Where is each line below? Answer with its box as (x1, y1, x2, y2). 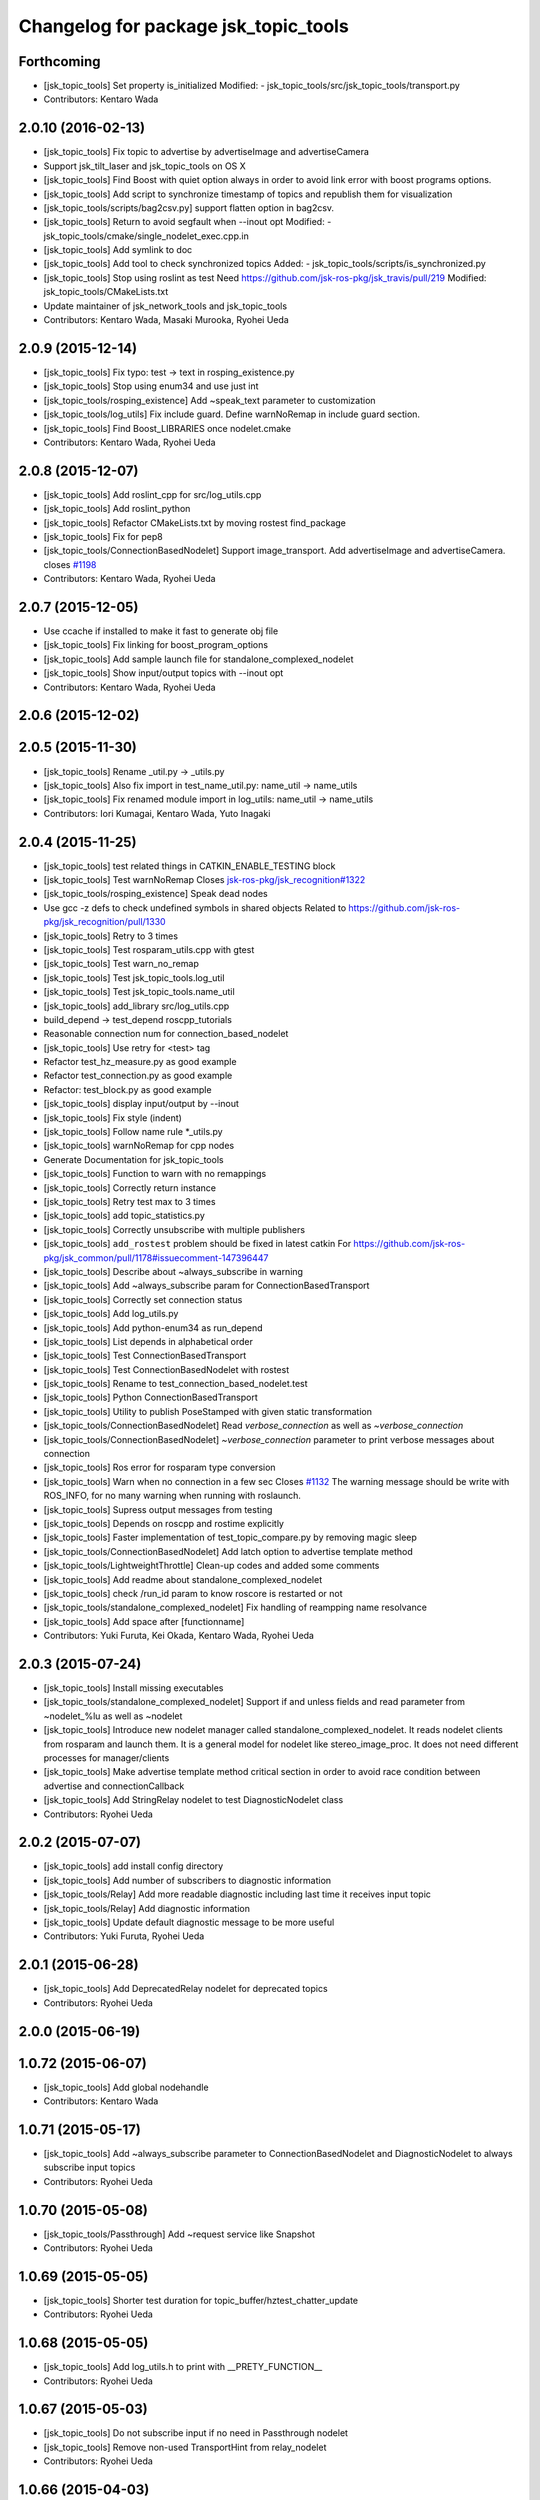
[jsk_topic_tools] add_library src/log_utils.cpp (43, 1000, 230, 1012)
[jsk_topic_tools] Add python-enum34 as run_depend (43, 1321, 263, 1334)
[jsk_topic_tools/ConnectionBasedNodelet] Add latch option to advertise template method (43, 1545, 414, 1557)
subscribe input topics (43, 2161, 136, 2174)
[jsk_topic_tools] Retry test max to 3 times (43, 1196, 216, 1207)
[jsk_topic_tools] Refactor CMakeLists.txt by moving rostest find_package (43, 516, 347, 529)
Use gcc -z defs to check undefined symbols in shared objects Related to (43, 901, 347, 914)
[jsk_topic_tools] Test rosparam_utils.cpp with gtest (43, 943, 255, 955)
